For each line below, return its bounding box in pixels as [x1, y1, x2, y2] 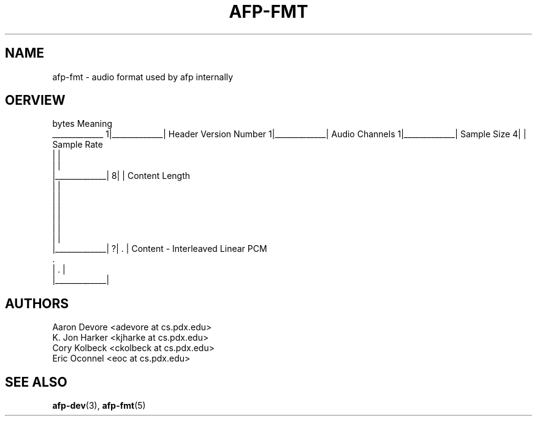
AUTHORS [5, 295, 69, 311]
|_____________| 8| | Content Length [52, 170, 191, 181]
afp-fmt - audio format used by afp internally [52, 71, 234, 82]
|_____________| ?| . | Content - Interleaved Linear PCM [52, 243, 267, 254]
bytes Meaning [52, 118, 113, 129]
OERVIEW [5, 93, 66, 108]
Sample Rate [52, 139, 103, 150]
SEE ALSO [5, 374, 67, 390]
